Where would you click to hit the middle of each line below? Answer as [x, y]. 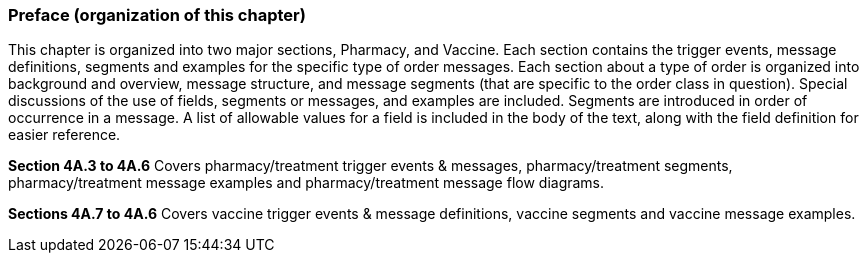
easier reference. [64, 135]
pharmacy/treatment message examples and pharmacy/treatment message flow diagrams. [306, 183]
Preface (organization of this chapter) [157, 15]
